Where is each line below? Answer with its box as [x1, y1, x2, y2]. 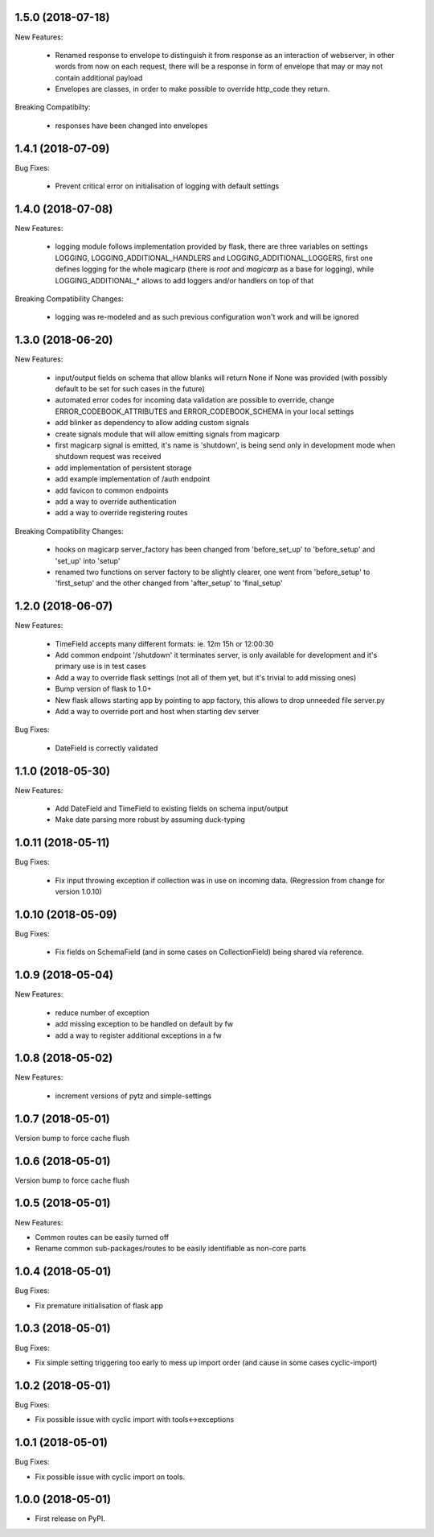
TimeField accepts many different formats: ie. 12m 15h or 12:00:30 [55, 638, 274, 648]
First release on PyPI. [35, 1514, 106, 1523]
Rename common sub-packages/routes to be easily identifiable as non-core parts [35, 1244, 307, 1254]
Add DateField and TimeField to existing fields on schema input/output [55, 804, 289, 813]
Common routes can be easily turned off [35, 1232, 169, 1242]
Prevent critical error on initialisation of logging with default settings [55, 181, 280, 191]
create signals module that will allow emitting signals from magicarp [55, 429, 280, 439]
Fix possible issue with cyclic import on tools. [35, 1472, 185, 1481]
